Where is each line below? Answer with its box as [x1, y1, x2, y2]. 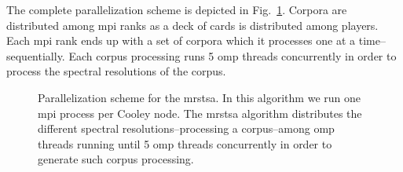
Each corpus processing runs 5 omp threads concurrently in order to [68, 47, 397, 64]
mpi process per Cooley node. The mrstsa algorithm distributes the [38, 104, 362, 121]
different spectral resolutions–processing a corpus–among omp [38, 120, 335, 137]
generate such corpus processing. [38, 151, 194, 167]
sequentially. [6, 47, 65, 64]
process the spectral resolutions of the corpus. [6, 63, 226, 79]
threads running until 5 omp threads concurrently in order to [38, 135, 332, 152]
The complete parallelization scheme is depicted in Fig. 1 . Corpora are [6, 2, 347, 17]
